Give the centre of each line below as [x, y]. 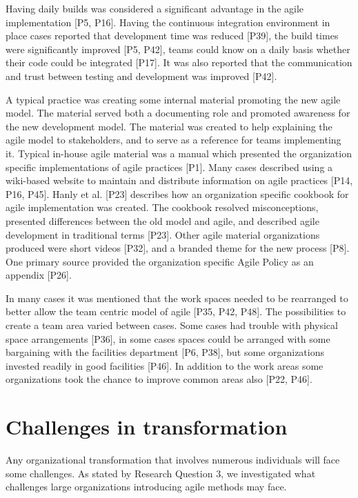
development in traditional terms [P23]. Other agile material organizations [163, 234]
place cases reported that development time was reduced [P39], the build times [172, 36]
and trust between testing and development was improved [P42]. [141, 76]
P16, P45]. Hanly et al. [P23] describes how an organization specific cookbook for [177, 193]
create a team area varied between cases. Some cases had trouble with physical [172, 325]
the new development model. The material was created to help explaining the [169, 126]
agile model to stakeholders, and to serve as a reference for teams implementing [173, 140]
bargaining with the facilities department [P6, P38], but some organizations [165, 352]
